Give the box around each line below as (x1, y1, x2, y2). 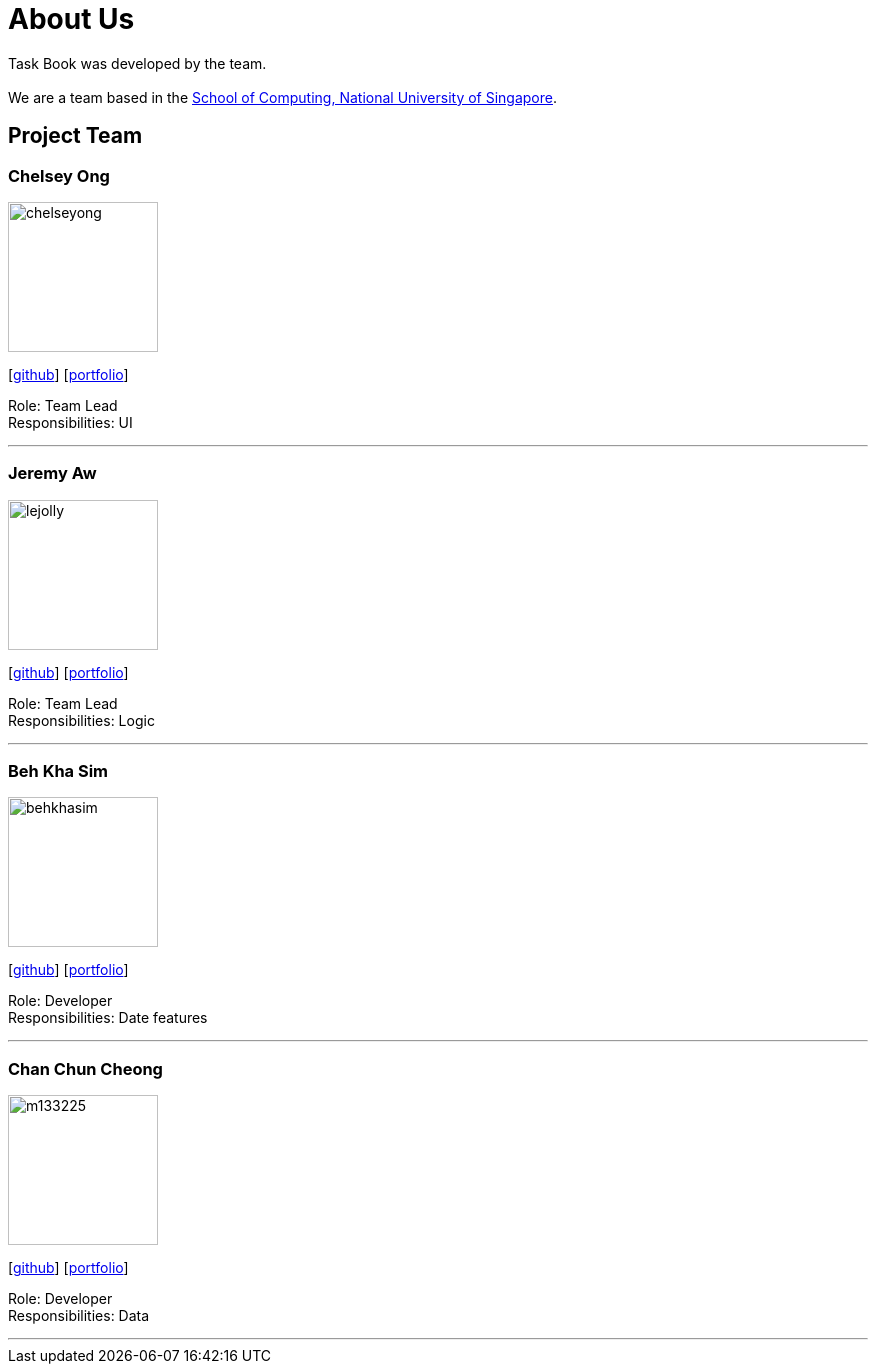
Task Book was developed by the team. (8, 54, 267, 72)
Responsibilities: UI (8, 413, 133, 431)
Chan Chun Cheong (8, 1058, 163, 1079)
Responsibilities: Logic (8, 711, 155, 729)
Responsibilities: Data (8, 1307, 150, 1325)
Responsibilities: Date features (8, 1009, 208, 1027)
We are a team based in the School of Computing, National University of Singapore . (8, 88, 558, 106)
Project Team (8, 123, 143, 149)
